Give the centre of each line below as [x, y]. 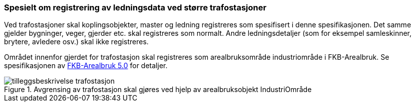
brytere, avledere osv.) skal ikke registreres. [76, 42]
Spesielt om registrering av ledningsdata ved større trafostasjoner [135, 7]
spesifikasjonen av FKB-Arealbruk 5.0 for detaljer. [86, 66]
